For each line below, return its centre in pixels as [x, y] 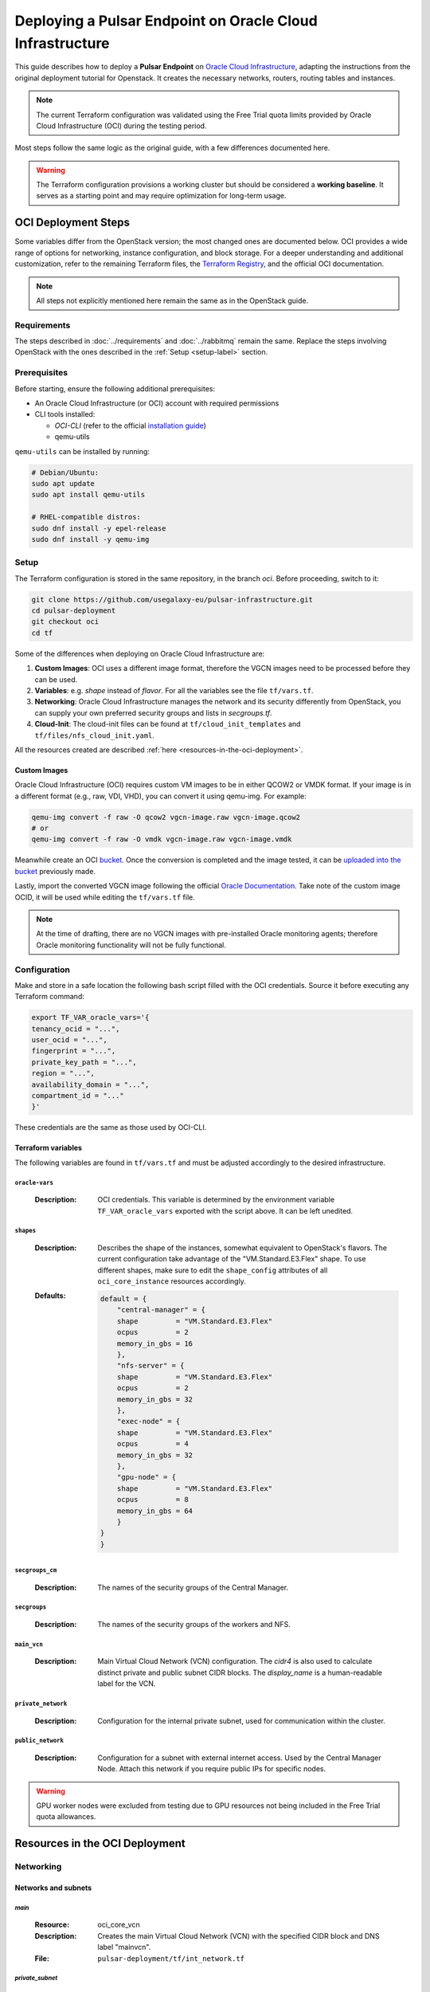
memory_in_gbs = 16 [155, 1343]
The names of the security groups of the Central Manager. [193, 1587]
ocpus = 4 [152, 1444]
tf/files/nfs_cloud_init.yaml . [95, 735]
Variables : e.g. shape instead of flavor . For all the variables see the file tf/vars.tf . [174, 690]
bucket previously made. [55, 871]
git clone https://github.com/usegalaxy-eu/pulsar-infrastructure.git [172, 599]
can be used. [56, 679]
